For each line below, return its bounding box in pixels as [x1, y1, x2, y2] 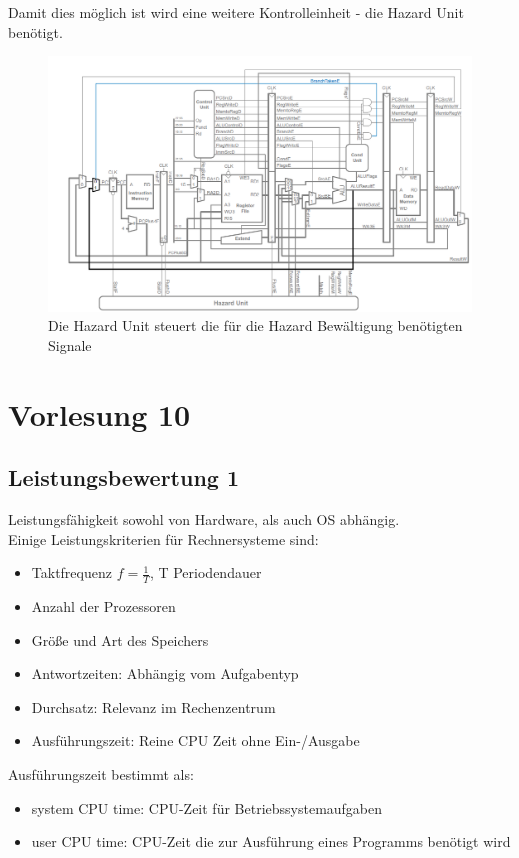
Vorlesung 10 [8, 393, 191, 434]
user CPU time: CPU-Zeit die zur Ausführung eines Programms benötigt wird [31, 831, 511, 852]
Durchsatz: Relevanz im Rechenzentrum [31, 696, 276, 717]
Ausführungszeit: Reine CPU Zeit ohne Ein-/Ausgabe [31, 730, 360, 751]
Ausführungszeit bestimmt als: [8, 764, 194, 784]
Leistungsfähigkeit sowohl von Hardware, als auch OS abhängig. [8, 509, 400, 530]
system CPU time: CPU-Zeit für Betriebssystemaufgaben [31, 797, 383, 818]
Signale [48, 334, 92, 355]
